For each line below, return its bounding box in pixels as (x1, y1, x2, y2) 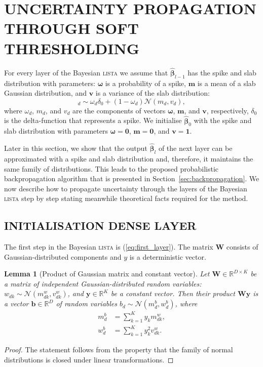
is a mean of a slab (197, 77, 256, 88)
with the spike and (194, 115, 252, 126)
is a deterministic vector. (129, 251, 206, 262)
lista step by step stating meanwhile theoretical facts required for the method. (4, 193, 248, 203)
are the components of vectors (72, 105, 166, 115)
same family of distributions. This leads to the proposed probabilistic (4, 163, 219, 174)
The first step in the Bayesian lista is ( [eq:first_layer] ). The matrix (4, 241, 213, 252)
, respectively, (206, 105, 249, 115)
